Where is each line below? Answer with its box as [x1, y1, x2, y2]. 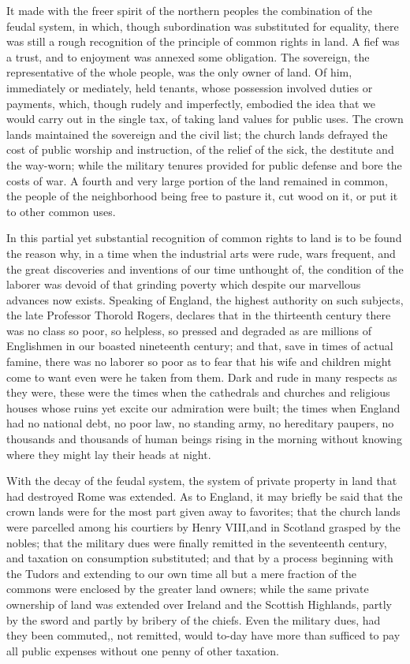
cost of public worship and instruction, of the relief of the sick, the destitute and [6, 141, 394, 158]
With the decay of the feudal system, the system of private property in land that [6, 472, 397, 489]
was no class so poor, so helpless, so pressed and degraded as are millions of [6, 322, 372, 338]
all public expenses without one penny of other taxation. [6, 642, 279, 658]
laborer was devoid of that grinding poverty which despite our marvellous [6, 276, 361, 293]
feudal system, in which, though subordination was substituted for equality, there [6, 17, 399, 34]
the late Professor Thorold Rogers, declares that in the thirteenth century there [6, 307, 391, 323]
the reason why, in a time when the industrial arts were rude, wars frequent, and [6, 244, 396, 261]
